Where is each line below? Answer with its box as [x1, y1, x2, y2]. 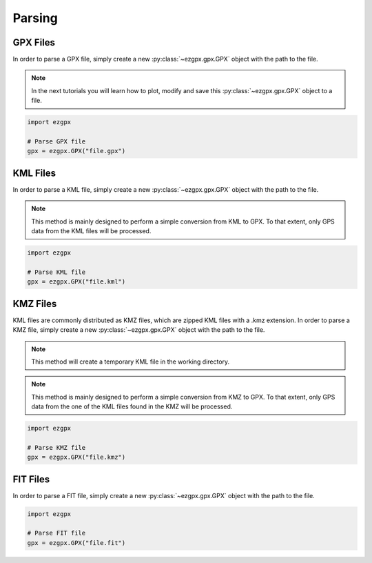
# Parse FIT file [27, 529, 86, 537]
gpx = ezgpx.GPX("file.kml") [27, 278, 126, 286]
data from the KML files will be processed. [31, 227, 152, 235]
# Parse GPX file [27, 138, 86, 145]
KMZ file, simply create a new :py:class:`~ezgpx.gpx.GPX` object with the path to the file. [12, 326, 265, 334]
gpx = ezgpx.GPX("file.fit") [27, 539, 126, 546]
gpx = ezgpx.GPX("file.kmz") [27, 453, 126, 462]
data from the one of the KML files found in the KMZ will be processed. [31, 402, 233, 411]
